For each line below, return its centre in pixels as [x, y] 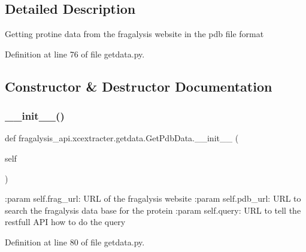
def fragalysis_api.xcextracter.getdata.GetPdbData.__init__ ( [122, 138]
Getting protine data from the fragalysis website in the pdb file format [134, 34]
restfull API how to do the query [65, 222]
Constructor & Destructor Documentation [139, 86]
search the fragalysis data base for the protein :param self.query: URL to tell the [153, 210]
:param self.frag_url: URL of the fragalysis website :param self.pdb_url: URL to [153, 198]
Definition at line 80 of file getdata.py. [75, 242]
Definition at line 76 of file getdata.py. [75, 54]
